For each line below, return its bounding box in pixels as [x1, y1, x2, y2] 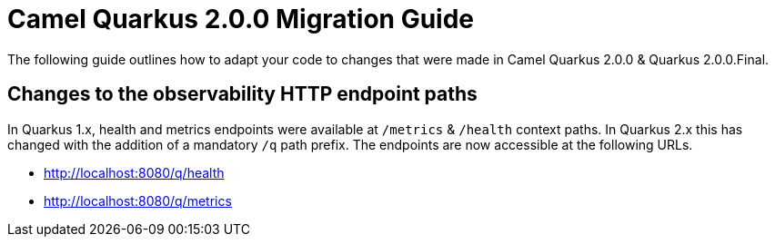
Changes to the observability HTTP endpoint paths [7, 83, 478, 106]
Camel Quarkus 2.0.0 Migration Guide [7, 4, 475, 34]
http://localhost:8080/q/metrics [44, 192, 232, 209]
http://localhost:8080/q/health [44, 164, 225, 181]
